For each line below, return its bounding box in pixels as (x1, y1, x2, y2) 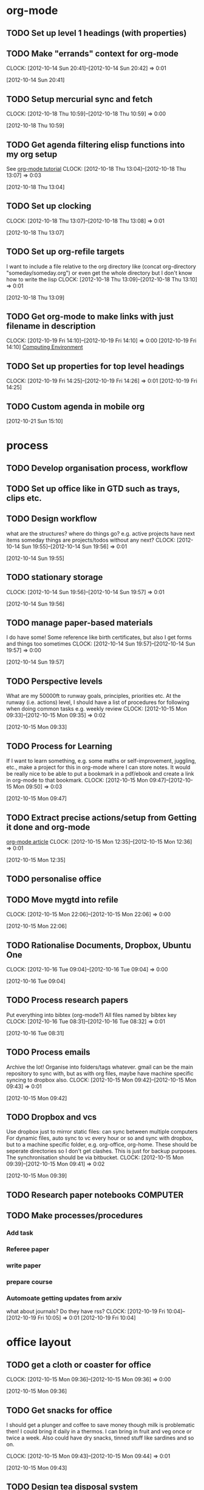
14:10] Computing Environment (6, 343, 83, 351)
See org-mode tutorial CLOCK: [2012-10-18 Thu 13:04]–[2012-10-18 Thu (6, 165, 186, 173)
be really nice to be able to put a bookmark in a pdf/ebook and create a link (6, 770, 194, 778)
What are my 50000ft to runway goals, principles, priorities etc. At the (6, 692, 181, 700)
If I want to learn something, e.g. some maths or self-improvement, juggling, (6, 757, 196, 765)
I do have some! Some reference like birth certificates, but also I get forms (6, 633, 192, 641)
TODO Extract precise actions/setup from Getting (6, 812, 197, 823)
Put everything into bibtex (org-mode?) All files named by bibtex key (6, 1011, 177, 1018)
